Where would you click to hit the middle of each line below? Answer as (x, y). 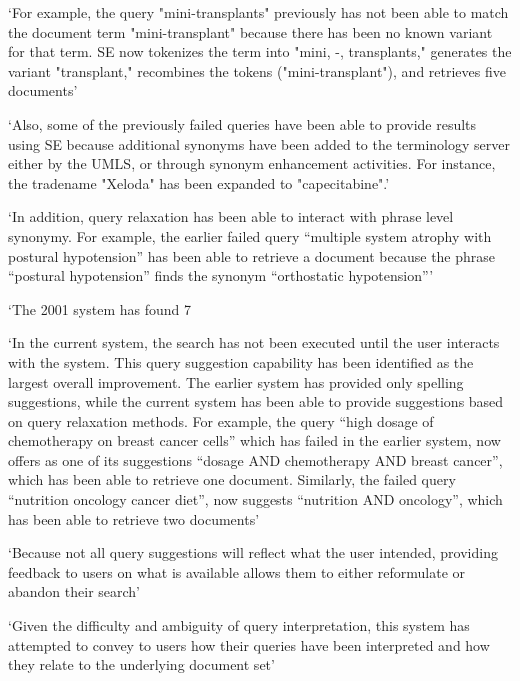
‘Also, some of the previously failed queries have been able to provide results (242, 123)
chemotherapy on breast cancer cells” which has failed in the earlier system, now (254, 440)
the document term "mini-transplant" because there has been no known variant (250, 31)
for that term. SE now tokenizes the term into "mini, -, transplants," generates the (260, 51)
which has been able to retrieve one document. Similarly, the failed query (232, 479)
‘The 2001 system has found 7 (99, 308)
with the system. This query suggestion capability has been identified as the (241, 361)
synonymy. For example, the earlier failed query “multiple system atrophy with (250, 235)
